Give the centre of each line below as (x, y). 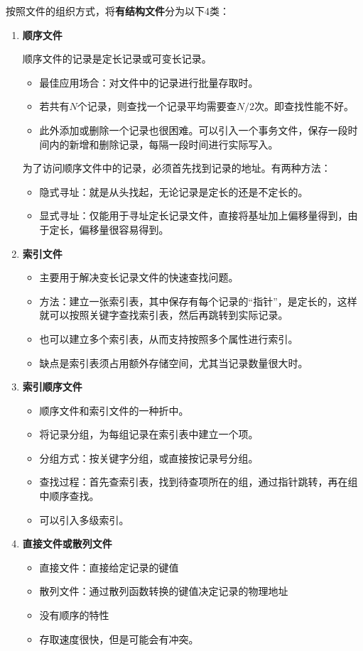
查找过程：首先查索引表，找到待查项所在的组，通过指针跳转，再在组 (199, 482)
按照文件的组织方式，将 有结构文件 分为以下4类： (118, 11)
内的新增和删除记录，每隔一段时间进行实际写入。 (164, 144)
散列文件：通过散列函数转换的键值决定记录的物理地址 (164, 591)
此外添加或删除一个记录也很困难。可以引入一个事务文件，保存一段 (194, 130)
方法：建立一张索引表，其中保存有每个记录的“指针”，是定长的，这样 (198, 301)
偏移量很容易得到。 (124, 229)
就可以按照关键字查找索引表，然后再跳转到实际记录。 (164, 315)
